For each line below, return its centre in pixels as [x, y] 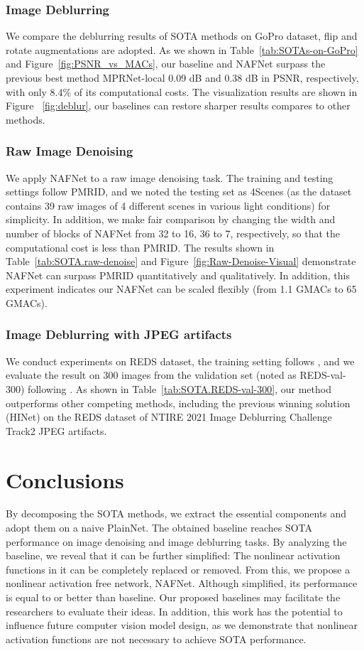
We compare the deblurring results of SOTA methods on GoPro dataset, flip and [182, 36]
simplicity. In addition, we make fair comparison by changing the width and [171, 219]
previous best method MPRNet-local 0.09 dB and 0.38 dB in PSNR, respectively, [182, 77]
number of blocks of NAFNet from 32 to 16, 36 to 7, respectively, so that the [173, 233]
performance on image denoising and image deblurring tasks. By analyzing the [176, 541]
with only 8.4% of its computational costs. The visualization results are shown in [182, 91]
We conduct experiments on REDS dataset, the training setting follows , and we [180, 361]
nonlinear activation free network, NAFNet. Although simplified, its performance [182, 583]
